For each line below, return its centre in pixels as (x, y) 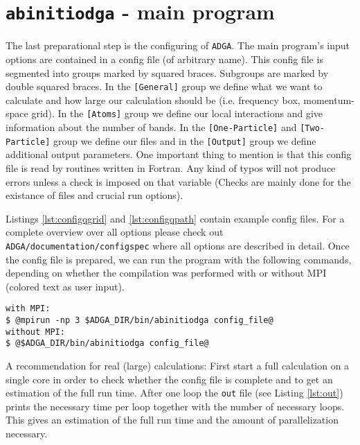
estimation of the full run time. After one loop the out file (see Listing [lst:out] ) (174, 393)
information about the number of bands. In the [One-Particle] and (151, 127)
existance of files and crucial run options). (94, 195)
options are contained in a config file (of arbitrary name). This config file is (164, 59)
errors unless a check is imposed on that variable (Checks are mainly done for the (178, 181)
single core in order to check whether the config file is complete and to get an (169, 379)
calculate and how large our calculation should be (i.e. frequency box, (153, 99)
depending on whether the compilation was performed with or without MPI (166, 273)
